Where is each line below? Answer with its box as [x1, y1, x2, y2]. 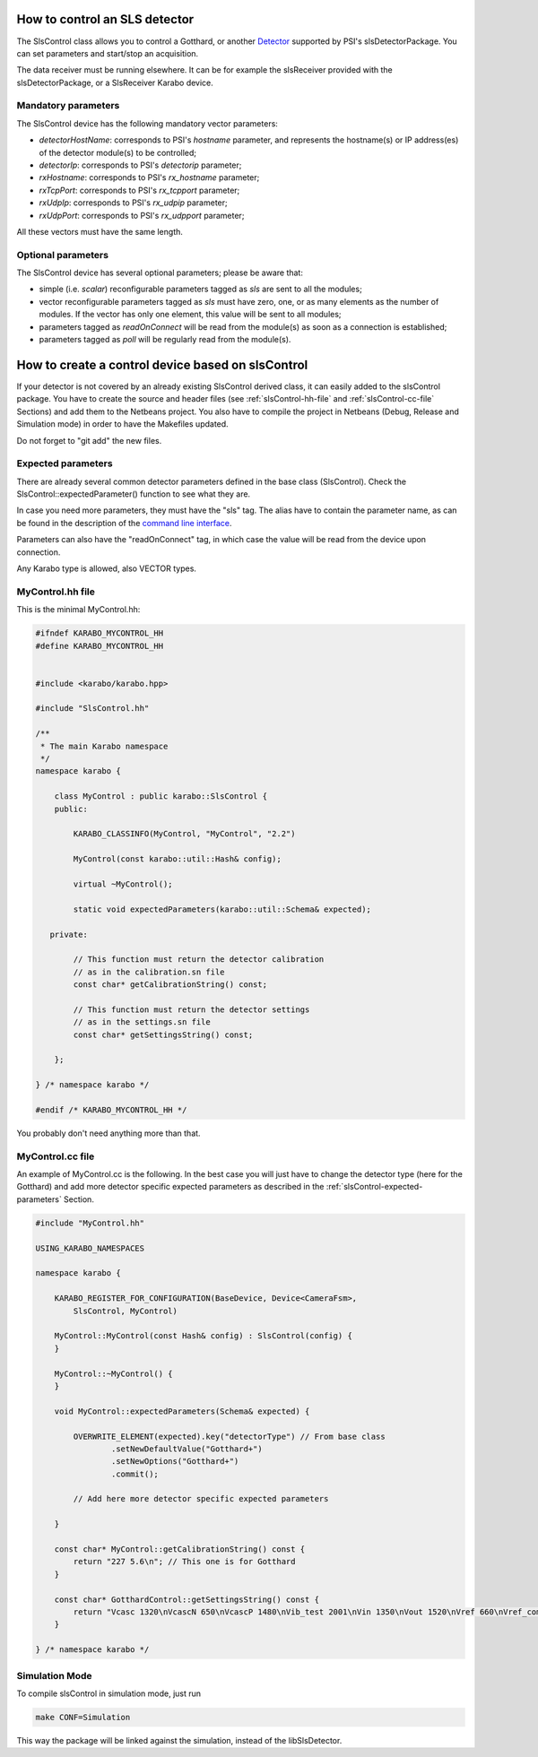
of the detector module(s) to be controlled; [39, 147, 197, 158]
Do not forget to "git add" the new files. [16, 435, 162, 446]
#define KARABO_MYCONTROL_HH [35, 641, 164, 651]
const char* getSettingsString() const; [73, 1029, 254, 1040]
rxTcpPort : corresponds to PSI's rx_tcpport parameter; [39, 185, 240, 195]
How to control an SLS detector [16, 12, 195, 27]
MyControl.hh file [16, 585, 96, 598]
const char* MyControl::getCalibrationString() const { [54, 1545, 306, 1554]
